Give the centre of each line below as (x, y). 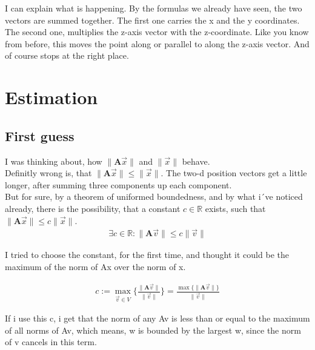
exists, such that (235, 208)
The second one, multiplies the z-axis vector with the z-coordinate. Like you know (157, 32)
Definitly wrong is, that (48, 173)
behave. (196, 161)
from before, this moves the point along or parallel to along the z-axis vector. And (157, 43)
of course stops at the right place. (67, 55)
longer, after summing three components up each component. (118, 184)
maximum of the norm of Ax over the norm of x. (95, 266)
